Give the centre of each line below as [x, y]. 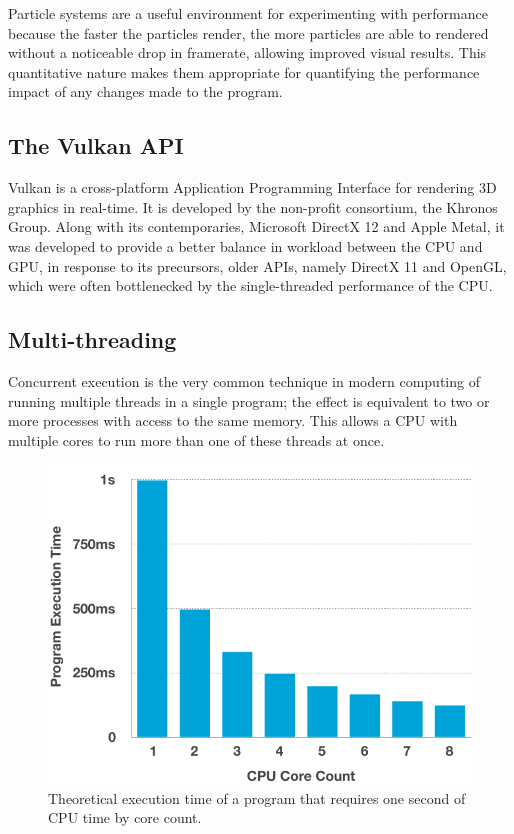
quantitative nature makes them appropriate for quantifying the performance [244, 71]
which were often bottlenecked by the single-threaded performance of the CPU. [250, 285]
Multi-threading [92, 339]
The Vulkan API [96, 145]
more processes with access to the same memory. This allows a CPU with [233, 420]
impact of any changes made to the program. [145, 91]
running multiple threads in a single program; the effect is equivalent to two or [249, 400]
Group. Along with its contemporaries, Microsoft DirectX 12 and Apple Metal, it [256, 226]
